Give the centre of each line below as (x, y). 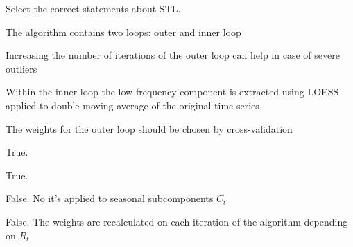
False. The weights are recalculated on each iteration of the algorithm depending (177, 221)
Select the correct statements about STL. (93, 8)
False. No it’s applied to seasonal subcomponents (110, 198)
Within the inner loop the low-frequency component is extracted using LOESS (172, 92)
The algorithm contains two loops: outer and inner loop (123, 31)
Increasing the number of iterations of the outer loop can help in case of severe (173, 55)
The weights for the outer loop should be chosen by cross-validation (149, 128)
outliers (21, 68)
